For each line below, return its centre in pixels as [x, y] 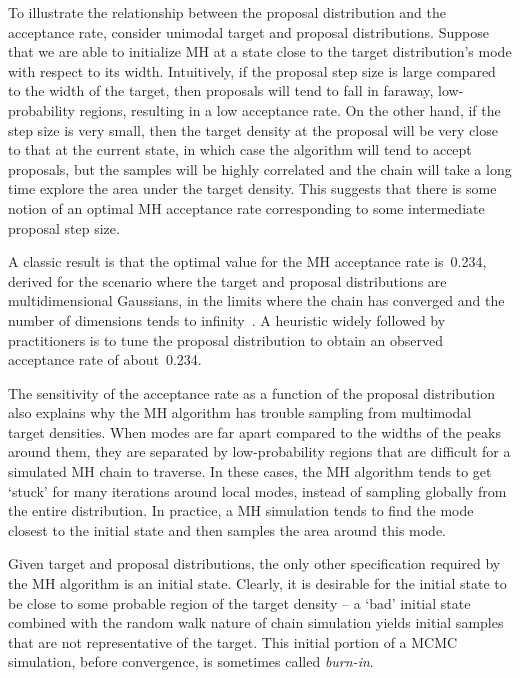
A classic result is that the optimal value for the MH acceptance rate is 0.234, [247, 261]
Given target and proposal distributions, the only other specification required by [254, 563]
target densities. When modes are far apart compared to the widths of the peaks [254, 431]
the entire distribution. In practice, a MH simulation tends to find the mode [241, 510]
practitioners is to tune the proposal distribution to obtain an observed [226, 339]
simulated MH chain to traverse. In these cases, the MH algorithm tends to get [250, 471]
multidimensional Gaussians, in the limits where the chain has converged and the [256, 300]
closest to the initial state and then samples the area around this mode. [227, 529]
